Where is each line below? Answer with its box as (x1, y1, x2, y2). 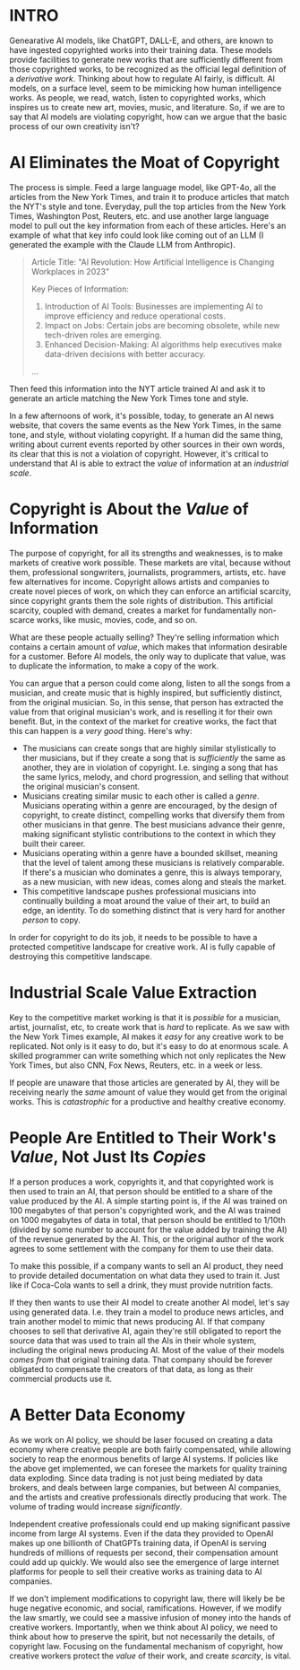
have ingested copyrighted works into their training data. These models (9, 44, 273, 55)
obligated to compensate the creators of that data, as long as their (9, 1363, 253, 1374)
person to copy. (21, 914, 81, 925)
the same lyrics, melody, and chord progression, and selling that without (21, 771, 289, 782)
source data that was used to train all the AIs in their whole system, (9, 1334, 257, 1346)
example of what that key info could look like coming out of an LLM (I (9, 230, 264, 240)
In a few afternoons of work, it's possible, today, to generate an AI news (9, 410, 275, 421)
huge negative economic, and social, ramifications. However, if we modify (9, 1603, 282, 1613)
